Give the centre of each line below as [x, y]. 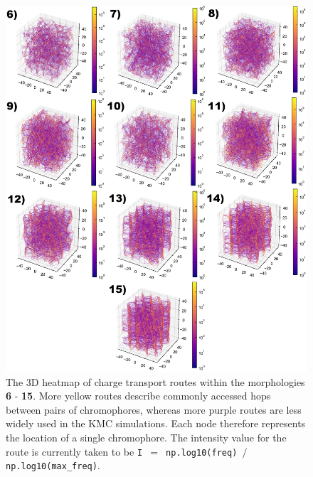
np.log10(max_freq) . [53, 465]
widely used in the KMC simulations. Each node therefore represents [156, 423]
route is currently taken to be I [74, 451]
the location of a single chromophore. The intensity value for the [146, 437]
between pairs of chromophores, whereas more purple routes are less [154, 409]
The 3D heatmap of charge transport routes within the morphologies [155, 381]
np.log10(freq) [202, 452]
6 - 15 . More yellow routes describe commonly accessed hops [138, 396]
